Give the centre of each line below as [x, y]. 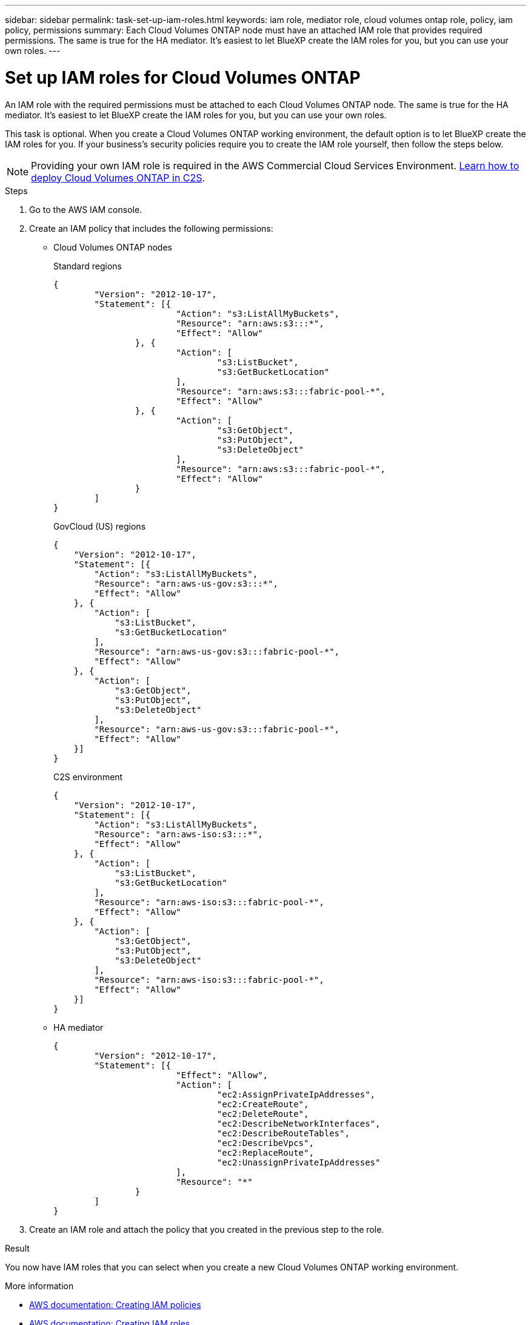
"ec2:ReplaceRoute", [265, 1152]
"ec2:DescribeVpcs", [265, 1143]
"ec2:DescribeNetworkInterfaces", [299, 1123]
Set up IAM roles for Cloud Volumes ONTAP [183, 77]
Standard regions [88, 266]
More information [39, 1286]
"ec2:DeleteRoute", [263, 1114]
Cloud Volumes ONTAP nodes [113, 247]
